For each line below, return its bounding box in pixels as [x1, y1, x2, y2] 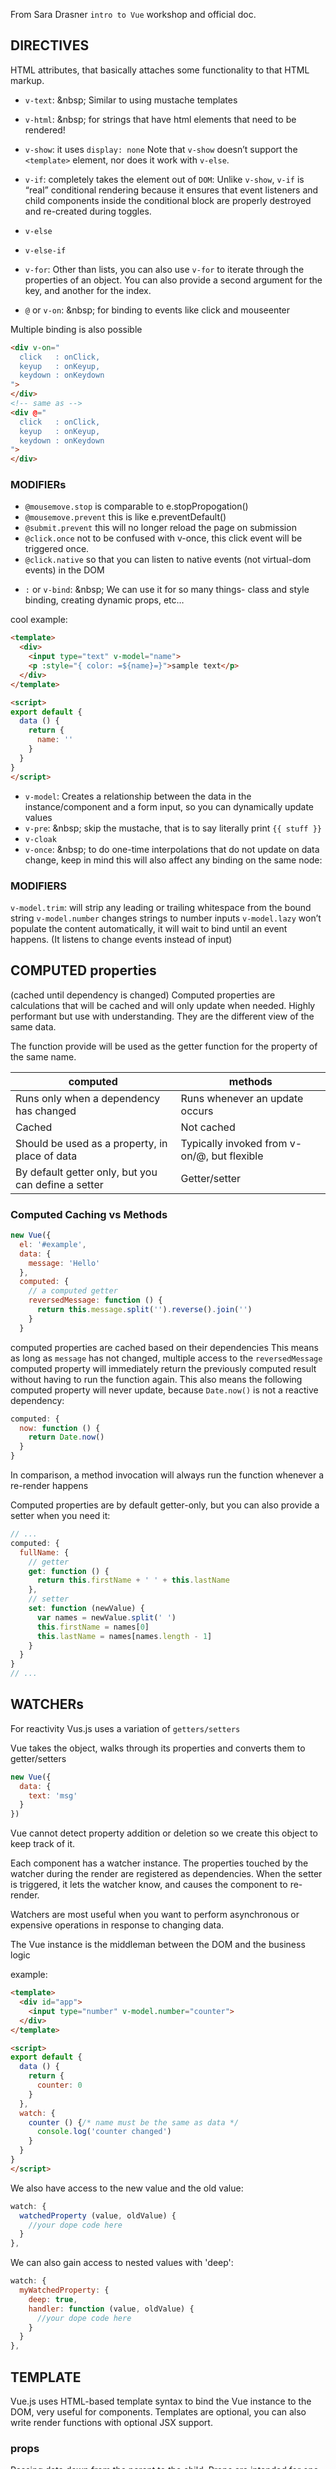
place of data [15, 1149, 78, 1163]
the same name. [10, 1050, 77, 1063]
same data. [10, 1020, 57, 1033]
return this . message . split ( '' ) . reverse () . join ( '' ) [36, 1305, 253, 1315]
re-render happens [10, 1480, 89, 1492]
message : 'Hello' [28, 1258, 101, 1268]
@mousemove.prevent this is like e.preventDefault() [24, 511, 227, 523]
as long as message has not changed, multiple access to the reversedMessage [10, 1352, 323, 1364]
